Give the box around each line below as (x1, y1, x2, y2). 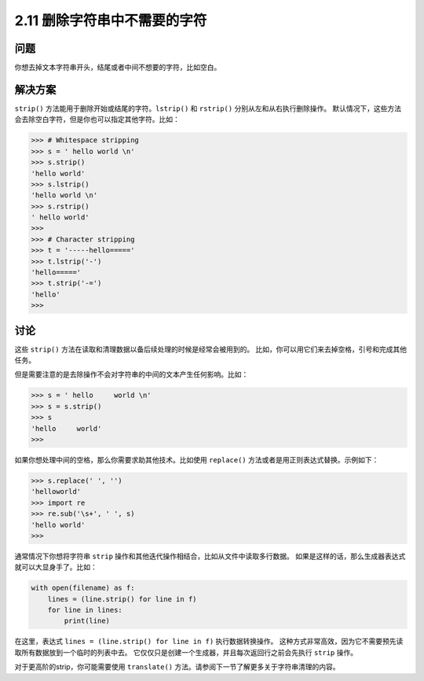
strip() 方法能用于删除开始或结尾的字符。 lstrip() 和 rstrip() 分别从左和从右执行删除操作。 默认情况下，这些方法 (14, 103, 402, 113)
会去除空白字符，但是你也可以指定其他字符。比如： (14, 115, 180, 124)
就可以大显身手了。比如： (14, 562, 97, 572)
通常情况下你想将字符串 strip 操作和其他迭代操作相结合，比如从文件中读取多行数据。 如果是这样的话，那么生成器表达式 (14, 551, 406, 561)
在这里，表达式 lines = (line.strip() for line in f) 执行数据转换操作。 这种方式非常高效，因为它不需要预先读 (14, 637, 404, 646)
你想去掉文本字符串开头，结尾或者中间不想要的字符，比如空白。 (14, 63, 221, 72)
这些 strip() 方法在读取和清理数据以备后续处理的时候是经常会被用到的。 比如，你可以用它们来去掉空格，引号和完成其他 (14, 344, 408, 354)
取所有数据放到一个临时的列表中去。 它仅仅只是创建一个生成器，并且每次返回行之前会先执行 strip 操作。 (14, 647, 357, 657)
